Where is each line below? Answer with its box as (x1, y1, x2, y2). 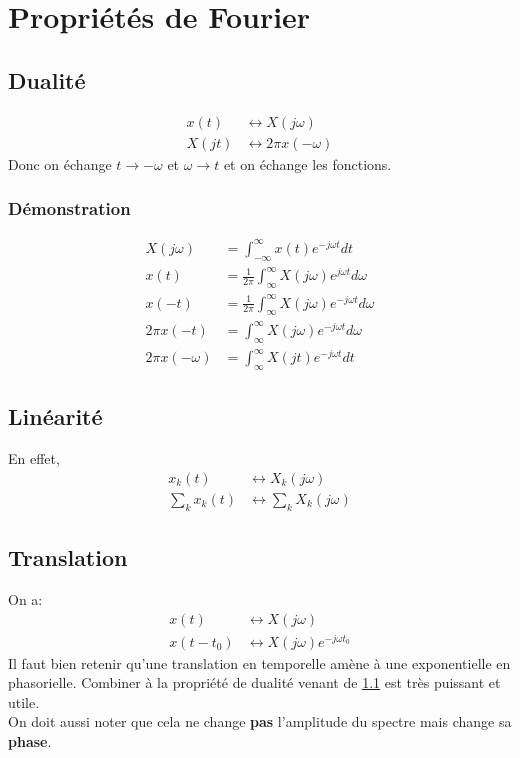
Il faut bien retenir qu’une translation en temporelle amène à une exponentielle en (8, 652, 511, 673)
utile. (8, 691, 40, 712)
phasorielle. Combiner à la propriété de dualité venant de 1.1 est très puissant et (8, 672, 501, 693)
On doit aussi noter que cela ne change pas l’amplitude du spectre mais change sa (8, 711, 512, 732)
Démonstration (8, 196, 131, 221)
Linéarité (8, 401, 103, 432)
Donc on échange (8, 153, 112, 174)
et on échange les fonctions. (223, 153, 392, 174)
